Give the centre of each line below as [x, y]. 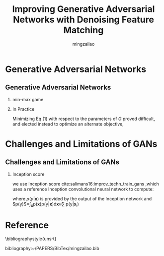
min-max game [28, 99]
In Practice [23, 109]
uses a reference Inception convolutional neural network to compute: [83, 189]
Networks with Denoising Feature [83, 20]
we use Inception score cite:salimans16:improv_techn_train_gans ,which [85, 184]
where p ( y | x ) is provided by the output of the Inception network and [82, 198]
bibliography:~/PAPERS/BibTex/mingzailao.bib [52, 249]
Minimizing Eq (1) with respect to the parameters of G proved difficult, [83, 119]
